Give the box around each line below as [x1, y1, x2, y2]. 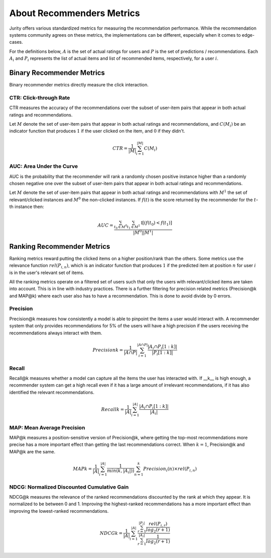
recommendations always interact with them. [9, 330, 102, 336]
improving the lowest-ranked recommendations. [9, 508, 109, 514]
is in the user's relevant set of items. [9, 269, 85, 275]
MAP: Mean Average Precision [9, 424, 85, 431]
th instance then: [9, 204, 45, 210]
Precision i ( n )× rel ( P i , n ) [143, 466, 197, 473]
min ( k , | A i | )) [107, 468, 134, 475]
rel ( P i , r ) [149, 521, 168, 528]
